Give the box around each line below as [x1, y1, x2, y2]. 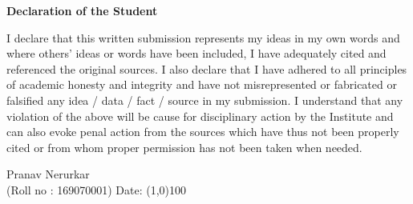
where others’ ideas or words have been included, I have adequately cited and [6, 45, 387, 62]
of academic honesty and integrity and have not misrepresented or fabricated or [6, 76, 397, 93]
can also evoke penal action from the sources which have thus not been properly [6, 123, 399, 140]
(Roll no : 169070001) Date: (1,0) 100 [6, 181, 186, 198]
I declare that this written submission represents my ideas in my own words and [6, 29, 400, 46]
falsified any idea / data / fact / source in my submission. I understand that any [6, 91, 403, 108]
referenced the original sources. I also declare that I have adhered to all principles [6, 60, 407, 77]
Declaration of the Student [6, 2, 158, 18]
